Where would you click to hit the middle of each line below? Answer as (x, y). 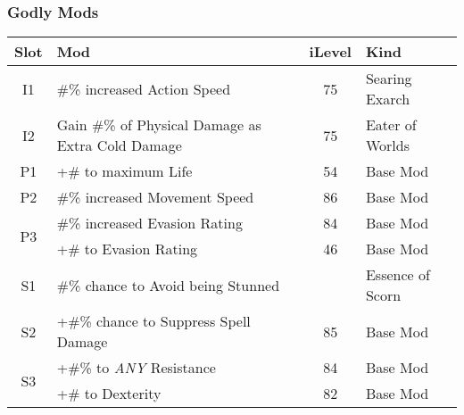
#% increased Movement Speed (155, 197)
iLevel (330, 52)
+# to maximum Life (124, 171)
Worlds (387, 145)
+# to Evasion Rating (127, 249)
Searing (389, 79)
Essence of (398, 275)
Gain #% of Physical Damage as (159, 125)
